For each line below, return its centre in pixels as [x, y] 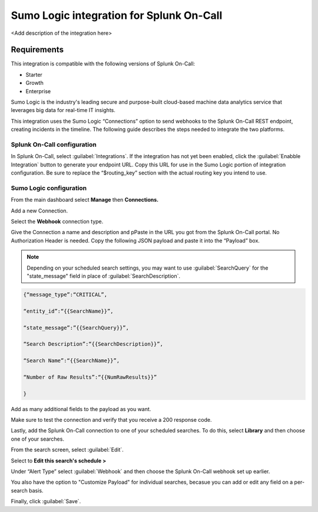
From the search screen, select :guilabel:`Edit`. [67, 450]
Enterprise [38, 91]
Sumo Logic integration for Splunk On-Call [117, 15]
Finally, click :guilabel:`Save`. [46, 501]
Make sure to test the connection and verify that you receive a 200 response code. [111, 420]
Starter [34, 74]
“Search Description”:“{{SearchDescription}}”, [93, 344]
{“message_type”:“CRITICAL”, [65, 294]
